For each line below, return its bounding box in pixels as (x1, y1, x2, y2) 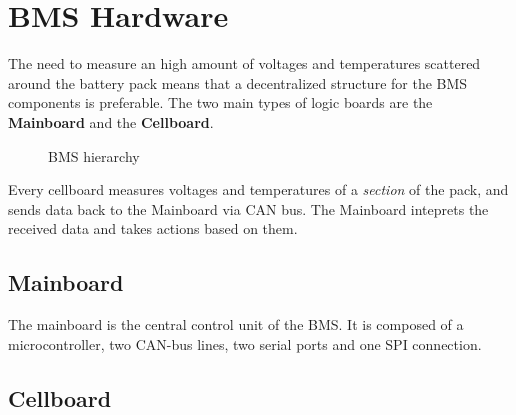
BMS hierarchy (48, 145, 140, 166)
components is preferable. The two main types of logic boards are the (8, 92, 433, 113)
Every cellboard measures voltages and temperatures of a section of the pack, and (8, 179, 509, 200)
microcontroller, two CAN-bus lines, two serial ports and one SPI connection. (8, 333, 482, 354)
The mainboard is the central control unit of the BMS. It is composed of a (8, 314, 464, 335)
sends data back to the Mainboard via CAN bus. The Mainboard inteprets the (8, 198, 489, 219)
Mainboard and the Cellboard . (8, 111, 214, 132)
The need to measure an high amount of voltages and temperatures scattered (8, 53, 481, 74)
